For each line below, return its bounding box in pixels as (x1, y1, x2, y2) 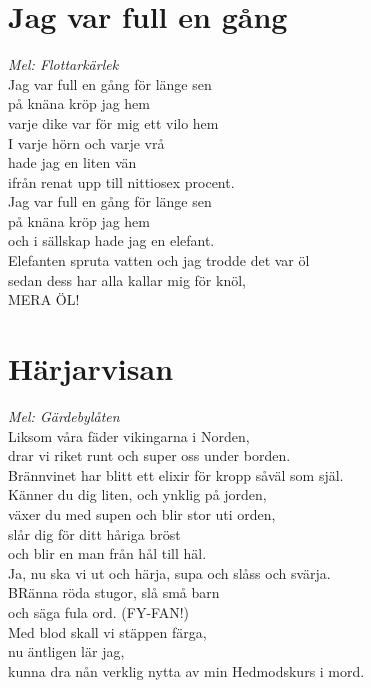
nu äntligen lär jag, (8, 641, 125, 662)
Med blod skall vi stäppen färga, (8, 621, 207, 642)
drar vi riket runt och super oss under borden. (8, 445, 291, 466)
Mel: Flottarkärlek (8, 54, 119, 75)
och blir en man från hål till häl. (8, 543, 207, 564)
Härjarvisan (8, 348, 174, 389)
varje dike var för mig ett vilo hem (8, 112, 219, 133)
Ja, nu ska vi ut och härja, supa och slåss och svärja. (8, 562, 331, 583)
